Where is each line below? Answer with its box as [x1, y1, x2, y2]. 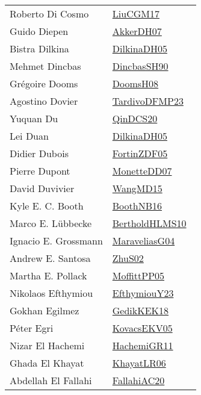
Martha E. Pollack [10, 269, 87, 282]
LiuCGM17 [112, 7, 159, 20]
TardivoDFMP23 [112, 94, 184, 108]
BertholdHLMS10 [112, 216, 187, 230]
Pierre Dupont [10, 164, 70, 178]
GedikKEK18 [112, 303, 169, 317]
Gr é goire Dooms [10, 76, 78, 90]
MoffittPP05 [112, 269, 165, 282]
